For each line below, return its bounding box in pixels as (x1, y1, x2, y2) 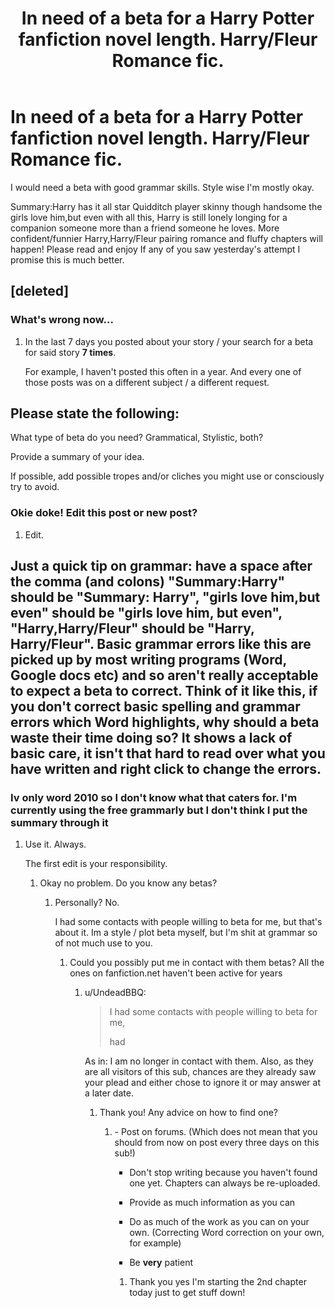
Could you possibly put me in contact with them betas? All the (69, 957, 325, 969)
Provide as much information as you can (129, 1197, 296, 1209)
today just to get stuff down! (129, 1287, 246, 1299)
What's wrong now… (10, 313, 114, 327)
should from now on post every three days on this (114, 1137, 320, 1149)
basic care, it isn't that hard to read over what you (10, 745, 326, 762)
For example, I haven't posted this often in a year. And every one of (24, 365, 302, 377)
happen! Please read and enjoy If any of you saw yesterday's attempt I (10, 243, 301, 255)
